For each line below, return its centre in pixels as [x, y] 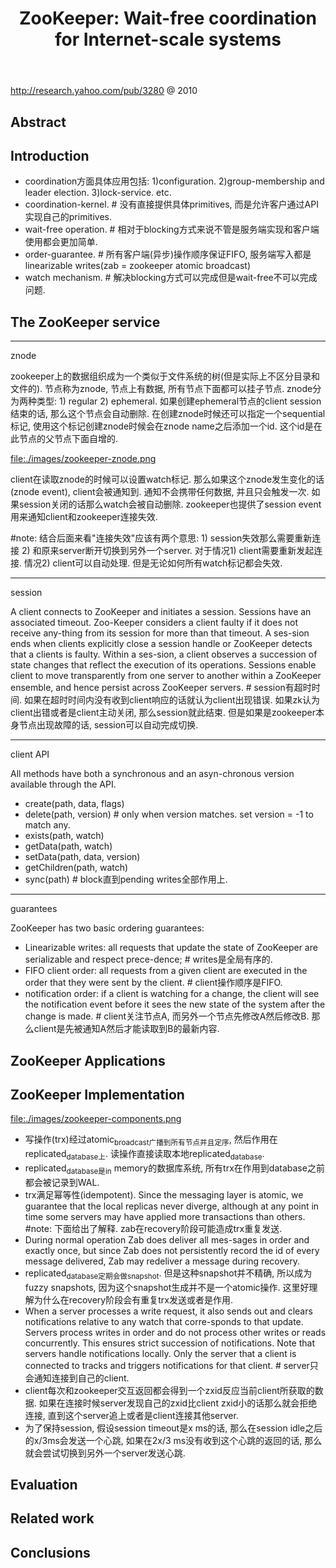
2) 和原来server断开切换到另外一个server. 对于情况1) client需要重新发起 [168, 551]
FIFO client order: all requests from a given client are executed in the [166, 971]
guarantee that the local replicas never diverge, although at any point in [172, 1206]
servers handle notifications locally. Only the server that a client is [160, 1353]
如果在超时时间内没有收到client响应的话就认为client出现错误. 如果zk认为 [171, 700]
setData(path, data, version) [82, 857]
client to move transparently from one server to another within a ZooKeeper [166, 676]
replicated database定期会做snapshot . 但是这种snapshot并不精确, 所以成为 [168, 1274]
